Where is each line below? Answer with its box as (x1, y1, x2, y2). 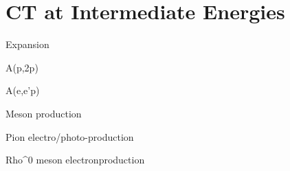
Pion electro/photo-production (5, 129, 134, 144)
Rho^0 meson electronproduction (5, 152, 145, 167)
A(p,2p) (5, 60, 38, 74)
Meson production (5, 106, 82, 120)
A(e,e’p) (5, 83, 40, 98)
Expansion (5, 37, 49, 52)
